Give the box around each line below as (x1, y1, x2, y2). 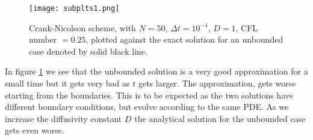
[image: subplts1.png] (29, 4, 120, 13)
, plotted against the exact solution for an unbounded (85, 33, 284, 46)
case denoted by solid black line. (29, 44, 147, 57)
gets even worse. (5, 124, 64, 136)
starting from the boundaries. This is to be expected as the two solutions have (5, 88, 293, 101)
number (29, 33, 57, 46)
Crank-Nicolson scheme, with (29, 21, 136, 34)
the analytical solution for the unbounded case (134, 112, 306, 124)
